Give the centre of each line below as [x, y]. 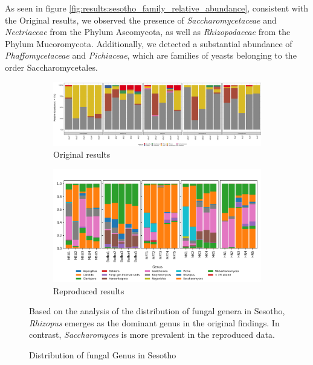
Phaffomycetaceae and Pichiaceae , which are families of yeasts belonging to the [151, 55]
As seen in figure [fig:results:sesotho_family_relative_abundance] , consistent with [157, 8]
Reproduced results [89, 290]
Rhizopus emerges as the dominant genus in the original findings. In [154, 322]
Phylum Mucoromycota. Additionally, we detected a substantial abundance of [149, 43]
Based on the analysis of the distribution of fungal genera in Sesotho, [157, 311]
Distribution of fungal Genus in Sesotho [103, 354]
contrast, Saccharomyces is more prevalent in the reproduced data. [152, 334]
